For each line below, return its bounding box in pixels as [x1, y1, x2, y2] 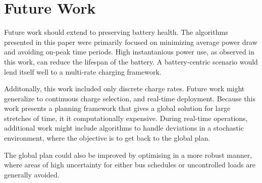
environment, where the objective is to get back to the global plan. [4, 133, 211, 143]
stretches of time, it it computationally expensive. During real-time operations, [4, 112, 248, 123]
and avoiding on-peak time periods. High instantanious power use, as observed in [4, 46, 255, 57]
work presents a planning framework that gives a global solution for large [4, 103, 231, 113]
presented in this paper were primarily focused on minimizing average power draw [4, 36, 257, 47]
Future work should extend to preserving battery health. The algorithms [4, 27, 228, 37]
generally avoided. [4, 169, 60, 179]
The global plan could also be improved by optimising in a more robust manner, [4, 149, 252, 160]
